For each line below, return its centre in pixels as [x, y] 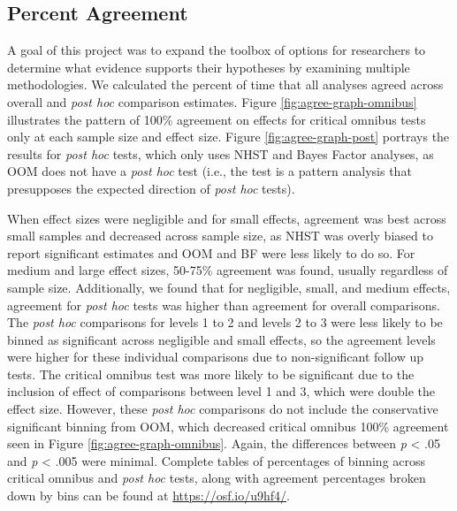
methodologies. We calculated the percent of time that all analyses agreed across [225, 84]
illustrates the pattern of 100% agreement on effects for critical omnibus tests [217, 119]
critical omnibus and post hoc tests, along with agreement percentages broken [217, 478]
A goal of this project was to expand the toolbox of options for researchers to [217, 50]
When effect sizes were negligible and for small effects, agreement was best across [227, 218]
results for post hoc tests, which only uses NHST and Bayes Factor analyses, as [221, 153]
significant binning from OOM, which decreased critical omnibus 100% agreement [228, 426]
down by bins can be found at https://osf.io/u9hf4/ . [149, 496]
